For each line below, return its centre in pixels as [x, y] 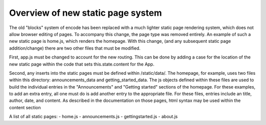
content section [25, 107]
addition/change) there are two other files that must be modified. [75, 48]
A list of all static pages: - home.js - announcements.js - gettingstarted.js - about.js [93, 117]
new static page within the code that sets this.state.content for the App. [82, 64]
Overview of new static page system [85, 13]
